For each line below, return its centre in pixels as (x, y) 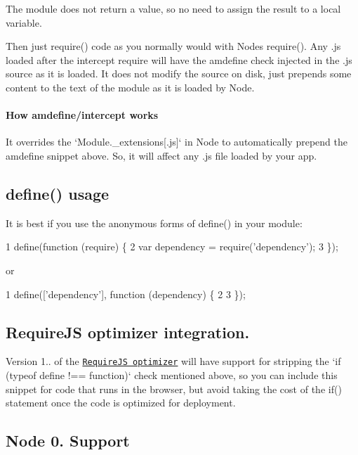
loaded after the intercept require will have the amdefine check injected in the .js (179, 59)
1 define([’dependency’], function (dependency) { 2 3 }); (126, 294)
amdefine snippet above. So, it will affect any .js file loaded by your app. (161, 155)
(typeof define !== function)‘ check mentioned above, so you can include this (172, 374)
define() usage (58, 193)
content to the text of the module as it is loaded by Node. (130, 87)
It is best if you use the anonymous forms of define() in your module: (154, 223)
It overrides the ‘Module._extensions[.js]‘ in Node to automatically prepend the (177, 142)
